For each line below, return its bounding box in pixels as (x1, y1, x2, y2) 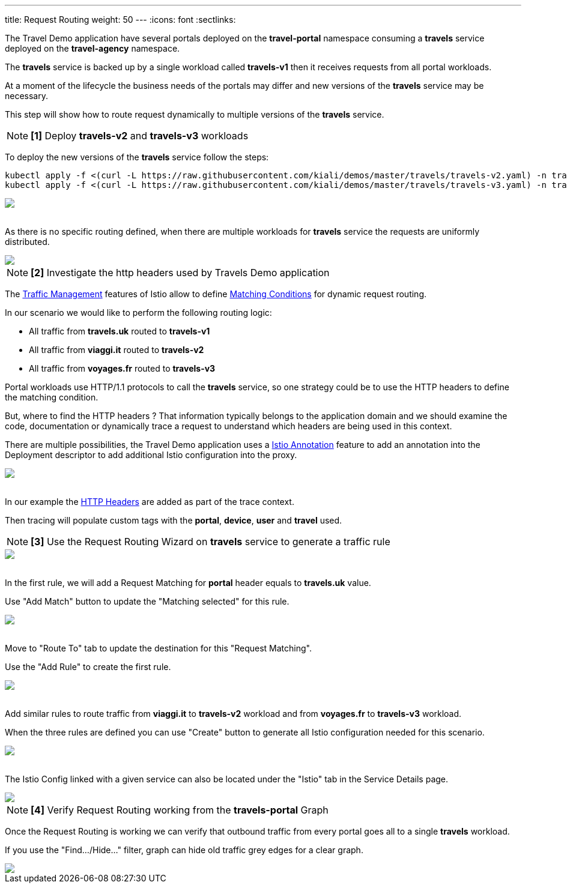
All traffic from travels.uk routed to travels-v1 (29, 326, 210, 336)
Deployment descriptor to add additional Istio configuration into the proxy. (5, 450, 297, 460)
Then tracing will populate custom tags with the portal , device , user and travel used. (5, 515, 342, 525)
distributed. (5, 237, 50, 247)
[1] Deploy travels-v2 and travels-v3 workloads (31, 130, 249, 142)
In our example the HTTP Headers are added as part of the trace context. (5, 497, 294, 507)
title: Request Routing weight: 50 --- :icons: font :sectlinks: (5, 14, 236, 25)
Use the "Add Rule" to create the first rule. (5, 662, 171, 672)
